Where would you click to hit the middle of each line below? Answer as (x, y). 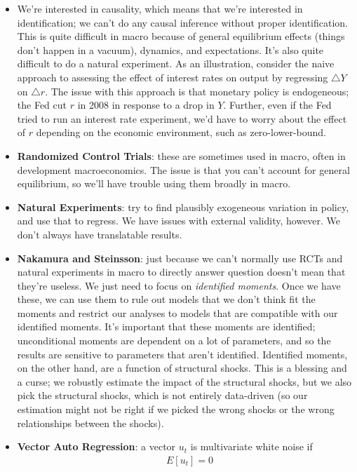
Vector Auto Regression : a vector (96, 446)
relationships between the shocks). (90, 423)
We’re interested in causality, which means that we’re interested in (160, 8)
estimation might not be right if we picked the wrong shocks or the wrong (176, 409)
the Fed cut (42, 105)
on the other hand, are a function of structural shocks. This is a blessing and (182, 368)
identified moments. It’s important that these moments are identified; (166, 326)
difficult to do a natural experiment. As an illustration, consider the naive (176, 63)
